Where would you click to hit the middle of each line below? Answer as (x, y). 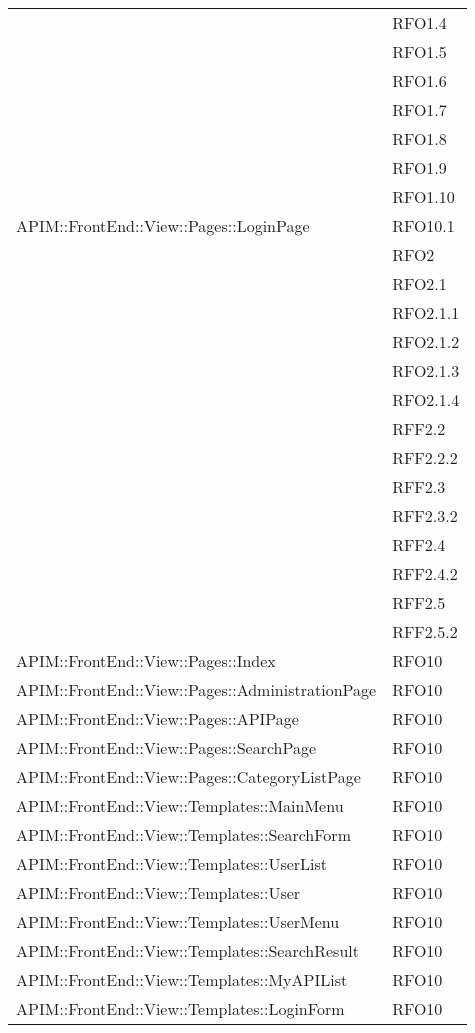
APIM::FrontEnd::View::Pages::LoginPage (163, 225)
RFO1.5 (419, 51)
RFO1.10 (423, 196)
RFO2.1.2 (426, 341)
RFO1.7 (419, 109)
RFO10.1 (423, 225)
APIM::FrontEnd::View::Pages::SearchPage (166, 747)
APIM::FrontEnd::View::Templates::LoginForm (180, 1008)
